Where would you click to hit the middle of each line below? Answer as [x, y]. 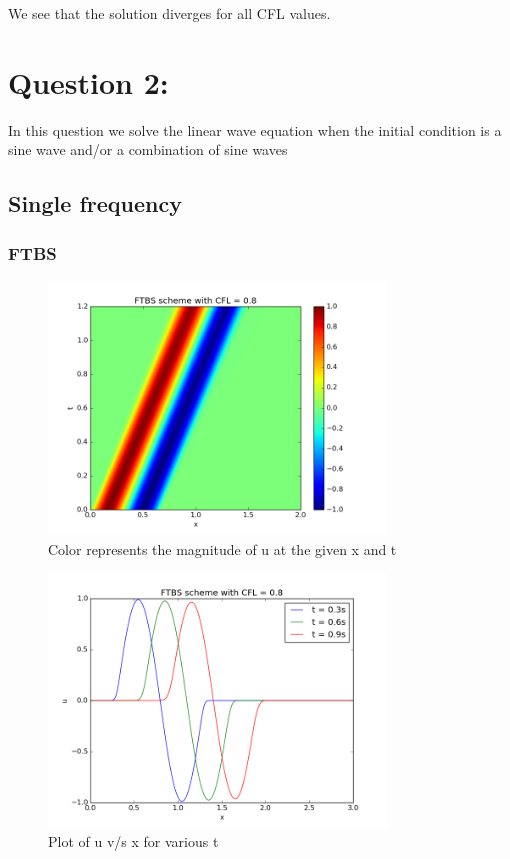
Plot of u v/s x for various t [133, 841]
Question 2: [88, 81]
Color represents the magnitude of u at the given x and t [222, 548]
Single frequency [95, 203]
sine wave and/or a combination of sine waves [148, 149]
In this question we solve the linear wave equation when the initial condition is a [255, 129]
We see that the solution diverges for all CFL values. [169, 13]
